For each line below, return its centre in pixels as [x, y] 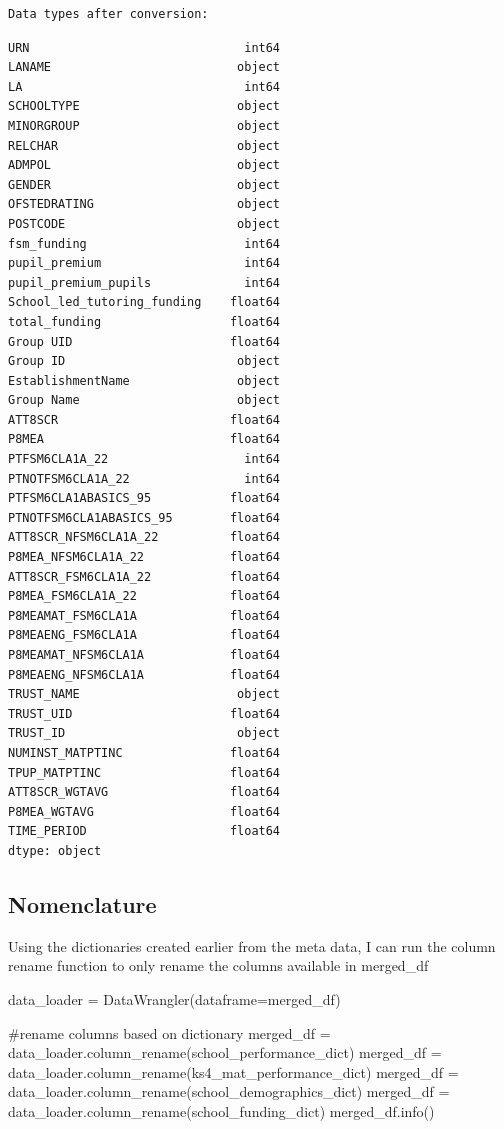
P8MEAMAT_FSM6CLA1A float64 [144, 615]
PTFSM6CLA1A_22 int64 [144, 459]
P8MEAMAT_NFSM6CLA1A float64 [144, 655]
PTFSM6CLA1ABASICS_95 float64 [144, 498]
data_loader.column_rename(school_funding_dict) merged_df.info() [221, 1110]
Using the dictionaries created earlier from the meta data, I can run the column [252, 945]
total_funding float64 [144, 321]
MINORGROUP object [144, 125]
